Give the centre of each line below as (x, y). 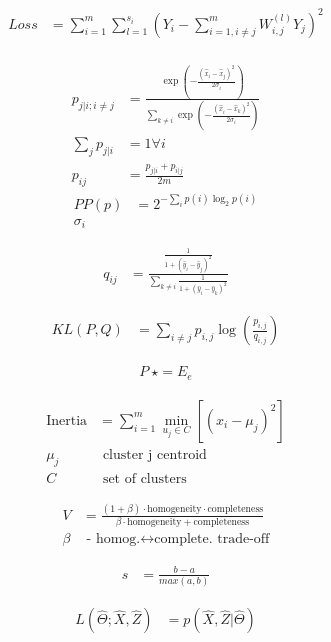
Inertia (67, 420)
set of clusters (144, 478)
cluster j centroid (154, 454)
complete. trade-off (212, 539)
